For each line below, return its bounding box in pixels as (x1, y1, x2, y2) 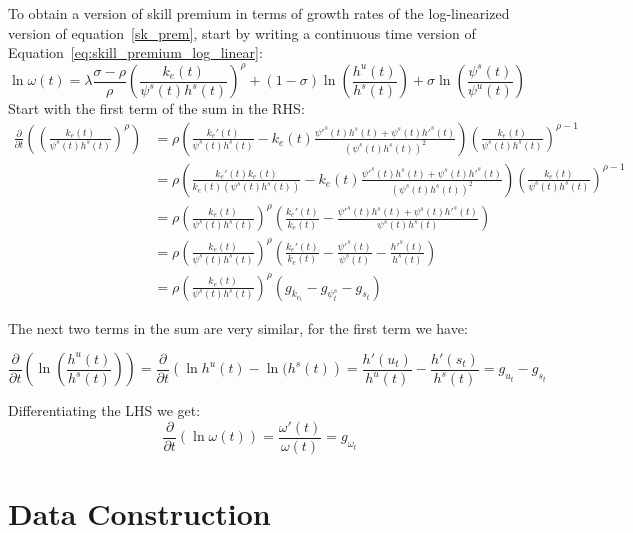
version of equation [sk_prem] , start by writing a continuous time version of (8, 22, 476, 43)
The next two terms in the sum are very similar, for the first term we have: (8, 317, 468, 338)
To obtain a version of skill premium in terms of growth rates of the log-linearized (8, 3, 510, 23)
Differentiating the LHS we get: (8, 400, 201, 421)
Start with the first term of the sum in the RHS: (8, 98, 305, 119)
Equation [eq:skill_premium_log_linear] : (8, 42, 263, 63)
